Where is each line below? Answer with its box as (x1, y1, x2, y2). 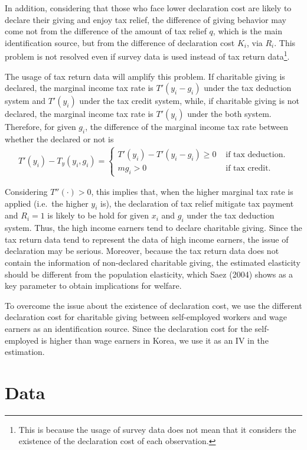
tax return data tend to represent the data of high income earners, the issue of (5, 233, 289, 245)
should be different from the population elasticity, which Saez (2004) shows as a (5, 268, 293, 280)
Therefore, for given (5, 120, 76, 133)
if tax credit (226, 164, 269, 172)
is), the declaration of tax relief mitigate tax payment (100, 197, 294, 209)
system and (5, 94, 45, 107)
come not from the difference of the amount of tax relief (5, 25, 207, 37)
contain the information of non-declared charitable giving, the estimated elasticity (5, 256, 301, 268)
